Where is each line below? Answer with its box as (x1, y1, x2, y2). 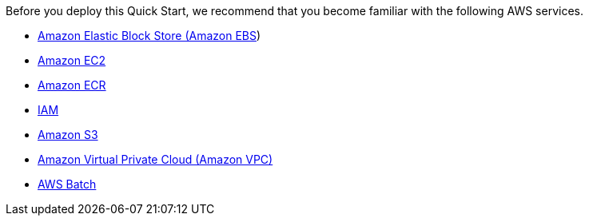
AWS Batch (38, 177, 97, 191)
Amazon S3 (38, 128, 98, 141)
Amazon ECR (38, 78, 106, 92)
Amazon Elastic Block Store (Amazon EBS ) (38, 29, 261, 42)
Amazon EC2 (38, 54, 106, 67)
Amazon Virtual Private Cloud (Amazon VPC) (38, 153, 273, 166)
